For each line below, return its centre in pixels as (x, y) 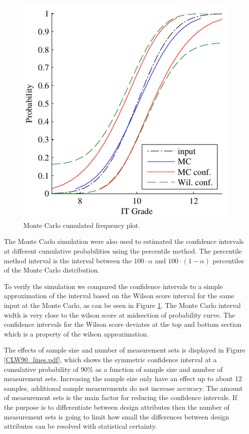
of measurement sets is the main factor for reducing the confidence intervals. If (121, 397)
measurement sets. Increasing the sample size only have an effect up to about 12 (123, 378)
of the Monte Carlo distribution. (52, 270)
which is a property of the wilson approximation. (76, 333)
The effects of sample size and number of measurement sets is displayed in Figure (125, 350)
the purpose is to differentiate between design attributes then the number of (117, 407)
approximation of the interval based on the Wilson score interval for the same (119, 296)
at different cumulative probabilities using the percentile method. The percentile (123, 251)
